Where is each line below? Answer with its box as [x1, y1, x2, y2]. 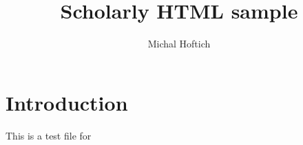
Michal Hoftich [147, 36, 211, 51]
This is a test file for [6, 128, 92, 142]
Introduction [6, 88, 128, 116]
